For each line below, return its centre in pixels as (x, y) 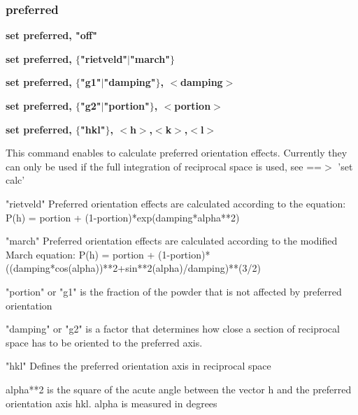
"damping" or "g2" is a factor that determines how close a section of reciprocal (173, 329)
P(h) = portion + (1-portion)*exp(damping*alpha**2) (123, 217)
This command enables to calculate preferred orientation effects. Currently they (177, 153)
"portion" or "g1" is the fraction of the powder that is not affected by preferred (174, 291)
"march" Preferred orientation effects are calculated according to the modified (172, 241)
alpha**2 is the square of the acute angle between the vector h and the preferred (179, 389)
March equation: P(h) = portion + (80, 254)
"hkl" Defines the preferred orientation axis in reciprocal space (138, 366)
